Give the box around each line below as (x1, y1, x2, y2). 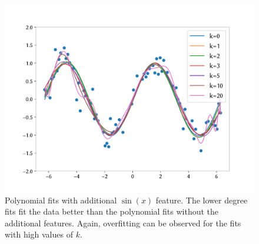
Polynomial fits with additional (5, 193, 117, 206)
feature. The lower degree (155, 193, 248, 206)
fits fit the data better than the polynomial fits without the (5, 205, 219, 218)
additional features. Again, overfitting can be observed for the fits (5, 216, 241, 229)
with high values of (5, 228, 73, 240)
